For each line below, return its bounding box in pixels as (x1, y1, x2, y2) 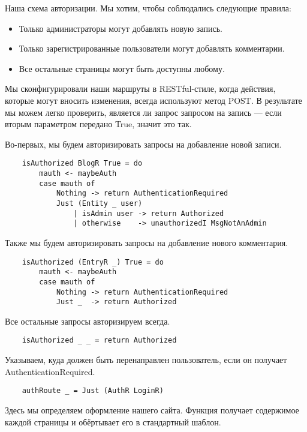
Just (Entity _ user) (56, 199, 143, 208)
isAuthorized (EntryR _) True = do (22, 257, 164, 266)
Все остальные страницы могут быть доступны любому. (19, 62, 225, 74)
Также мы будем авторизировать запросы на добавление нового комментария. (5, 236, 288, 248)
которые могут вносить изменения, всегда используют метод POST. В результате (5, 94, 302, 106)
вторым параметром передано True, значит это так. (5, 118, 192, 130)
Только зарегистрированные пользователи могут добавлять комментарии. (19, 42, 285, 55)
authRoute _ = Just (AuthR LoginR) (22, 386, 164, 395)
